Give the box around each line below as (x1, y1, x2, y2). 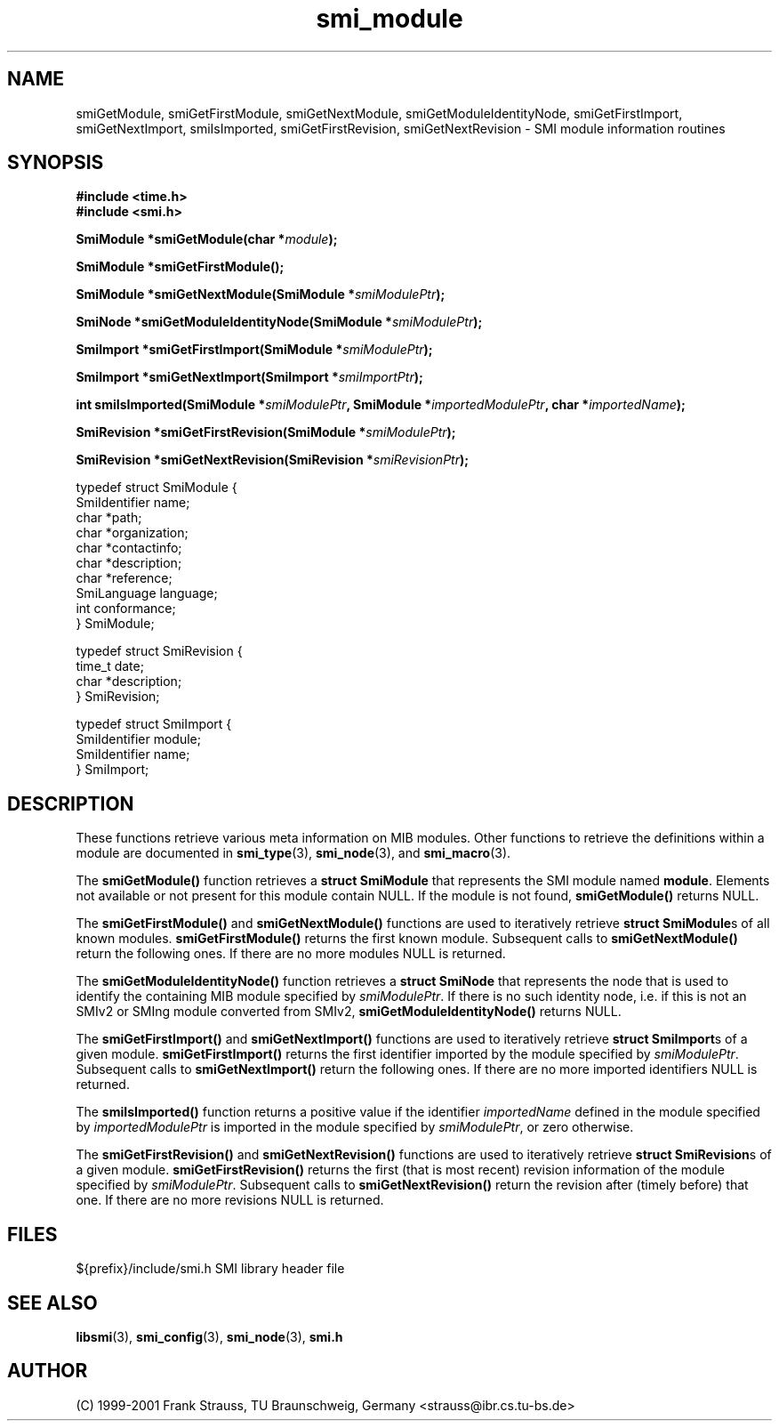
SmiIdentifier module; (76, 731, 201, 747)
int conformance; (76, 601, 176, 617)
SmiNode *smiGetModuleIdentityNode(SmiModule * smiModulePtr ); (76, 314, 483, 330)
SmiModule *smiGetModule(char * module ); (76, 231, 338, 247)
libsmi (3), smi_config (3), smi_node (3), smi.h (76, 1328, 343, 1344)
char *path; (76, 510, 142, 526)
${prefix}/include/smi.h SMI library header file (76, 1261, 345, 1277)
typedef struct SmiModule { (76, 480, 237, 496)
